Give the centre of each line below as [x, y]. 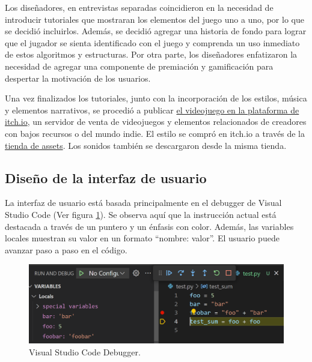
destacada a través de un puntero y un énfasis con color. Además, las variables [149, 226]
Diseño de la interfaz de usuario [106, 177]
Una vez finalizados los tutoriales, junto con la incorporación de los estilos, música [156, 98]
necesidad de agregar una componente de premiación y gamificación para [139, 66]
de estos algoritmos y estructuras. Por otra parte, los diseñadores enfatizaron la [151, 54]
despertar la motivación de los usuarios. [78, 78]
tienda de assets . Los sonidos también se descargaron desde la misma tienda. [146, 145]
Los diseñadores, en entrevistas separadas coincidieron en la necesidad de [139, 7]
